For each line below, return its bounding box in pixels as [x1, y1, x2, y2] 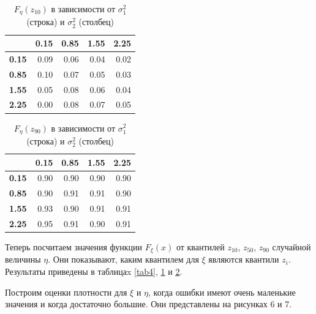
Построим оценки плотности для [5, 285, 127, 298]
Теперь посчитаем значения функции [5, 241, 143, 253]
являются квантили [208, 253, 279, 266]
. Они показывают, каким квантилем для [48, 253, 199, 266]
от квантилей [176, 241, 225, 253]
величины [5, 253, 41, 266]
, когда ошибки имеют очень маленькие [148, 285, 296, 298]
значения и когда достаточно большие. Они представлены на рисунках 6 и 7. [5, 297, 292, 310]
